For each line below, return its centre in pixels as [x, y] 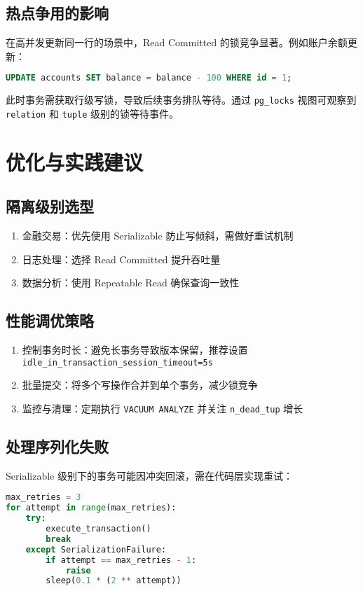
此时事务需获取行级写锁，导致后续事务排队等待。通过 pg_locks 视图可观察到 [181, 100]
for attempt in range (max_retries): [91, 508]
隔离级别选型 [50, 206]
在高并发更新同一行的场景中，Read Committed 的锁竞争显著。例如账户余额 [177, 42]
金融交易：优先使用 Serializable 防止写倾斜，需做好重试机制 [158, 236]
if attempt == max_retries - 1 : [121, 560]
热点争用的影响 [57, 13]
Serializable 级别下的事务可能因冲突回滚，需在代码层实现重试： [149, 475]
